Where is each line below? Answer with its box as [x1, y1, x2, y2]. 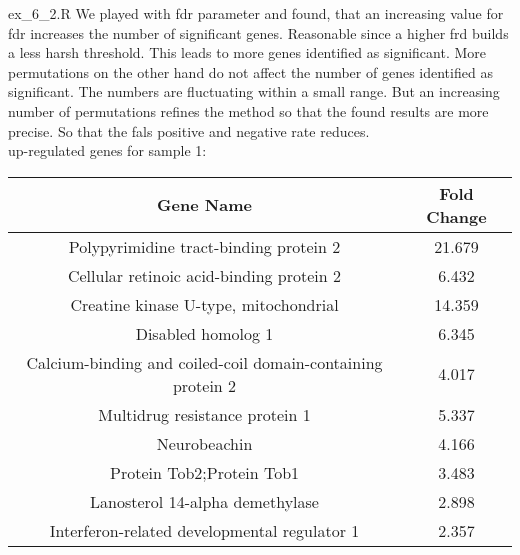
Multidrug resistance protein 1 [98, 402, 311, 426]
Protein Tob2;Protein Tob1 [110, 460, 300, 484]
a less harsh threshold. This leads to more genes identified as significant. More [8, 42, 486, 63]
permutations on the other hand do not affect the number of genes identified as [8, 61, 493, 82]
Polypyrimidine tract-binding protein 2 [68, 234, 341, 258]
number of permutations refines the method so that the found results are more [8, 100, 489, 121]
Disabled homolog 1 [135, 321, 274, 345]
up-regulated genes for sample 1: [8, 140, 207, 161]
